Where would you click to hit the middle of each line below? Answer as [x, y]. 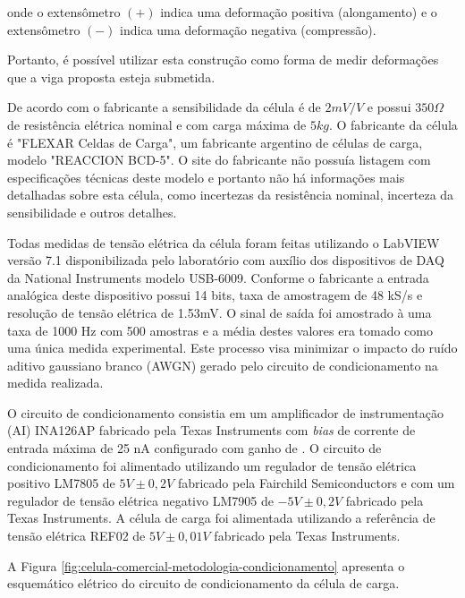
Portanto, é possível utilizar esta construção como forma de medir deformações [223, 60]
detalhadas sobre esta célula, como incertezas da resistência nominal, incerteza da [231, 195]
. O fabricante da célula [393, 124]
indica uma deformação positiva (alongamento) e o [299, 12]
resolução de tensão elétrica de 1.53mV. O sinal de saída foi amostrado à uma [220, 312]
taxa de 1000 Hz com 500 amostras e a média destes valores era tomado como [220, 330]
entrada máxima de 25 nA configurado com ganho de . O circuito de [194, 448]
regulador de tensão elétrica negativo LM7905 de [140, 500]
